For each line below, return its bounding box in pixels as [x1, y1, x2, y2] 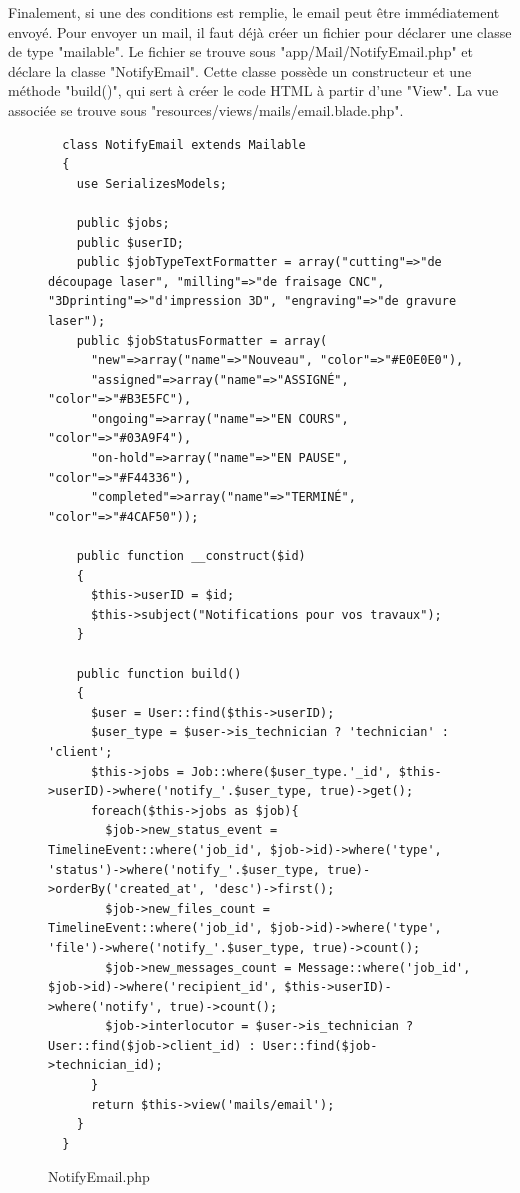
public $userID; [76, 235, 185, 250]
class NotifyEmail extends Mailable [62, 137, 306, 152]
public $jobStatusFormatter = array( [76, 333, 328, 348]
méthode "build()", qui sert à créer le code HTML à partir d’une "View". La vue [8, 80, 499, 101]
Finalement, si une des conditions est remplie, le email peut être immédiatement [8, 2, 500, 22]
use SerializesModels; [76, 176, 227, 191]
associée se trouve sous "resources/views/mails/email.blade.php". [8, 99, 404, 120]
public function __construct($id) [76, 549, 306, 564]
